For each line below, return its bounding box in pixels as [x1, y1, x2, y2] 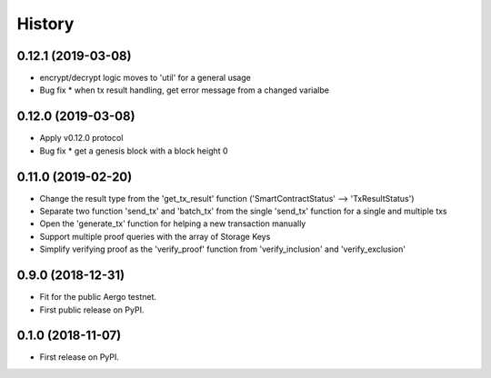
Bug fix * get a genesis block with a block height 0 [39, 145, 228, 156]
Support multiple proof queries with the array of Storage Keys [39, 231, 271, 242]
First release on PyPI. [39, 352, 120, 363]
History [16, 14, 75, 34]
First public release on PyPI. [39, 304, 145, 315]
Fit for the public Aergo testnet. [39, 292, 157, 303]
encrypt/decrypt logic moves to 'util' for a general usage [39, 73, 252, 84]
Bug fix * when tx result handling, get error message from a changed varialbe [39, 85, 329, 95]
